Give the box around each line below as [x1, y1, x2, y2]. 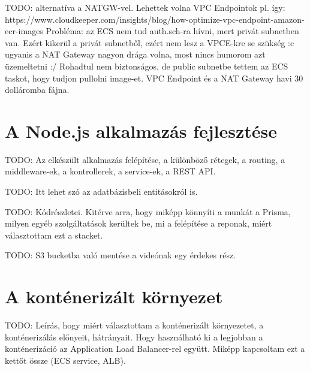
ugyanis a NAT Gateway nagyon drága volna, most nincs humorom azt [5, 48, 266, 61]
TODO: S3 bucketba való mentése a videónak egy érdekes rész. [5, 249, 236, 261]
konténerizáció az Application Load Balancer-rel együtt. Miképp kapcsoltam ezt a [5, 342, 305, 355]
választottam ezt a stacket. [5, 228, 103, 241]
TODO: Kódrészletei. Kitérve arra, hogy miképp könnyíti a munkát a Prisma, [5, 205, 291, 218]
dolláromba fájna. [5, 83, 70, 96]
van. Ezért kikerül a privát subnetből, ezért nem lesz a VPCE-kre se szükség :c [5, 36, 294, 49]
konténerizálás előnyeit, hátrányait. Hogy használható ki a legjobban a [5, 330, 263, 343]
